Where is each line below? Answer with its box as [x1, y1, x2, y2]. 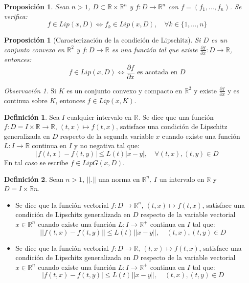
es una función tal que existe [112, 44, 198, 54]
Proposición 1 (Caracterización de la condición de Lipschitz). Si [4, 35, 201, 45]
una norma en [98, 174, 140, 184]
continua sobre [4, 95, 47, 106]
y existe [194, 85, 217, 95]
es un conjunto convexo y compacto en [67, 85, 182, 95]
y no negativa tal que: [74, 140, 139, 151]
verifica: [4, 11, 28, 21]
